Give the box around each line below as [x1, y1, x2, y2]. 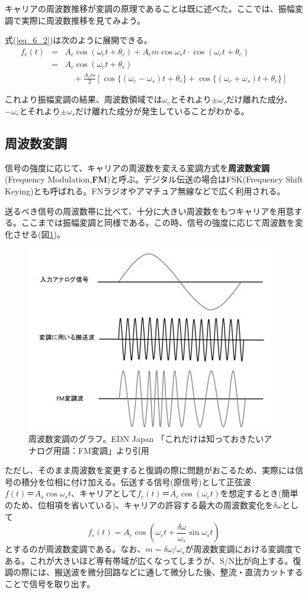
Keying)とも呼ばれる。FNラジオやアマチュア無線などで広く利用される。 [5, 185, 285, 197]
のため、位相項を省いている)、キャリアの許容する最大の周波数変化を [5, 498, 274, 511]
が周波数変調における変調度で [185, 543, 301, 555]
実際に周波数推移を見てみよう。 [21, 14, 146, 26]
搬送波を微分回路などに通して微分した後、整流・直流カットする [54, 566, 303, 578]
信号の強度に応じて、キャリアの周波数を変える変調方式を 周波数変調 [5, 161, 269, 174]
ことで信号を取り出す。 [5, 577, 95, 589]
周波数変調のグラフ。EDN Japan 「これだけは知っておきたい [28, 432, 264, 444]
